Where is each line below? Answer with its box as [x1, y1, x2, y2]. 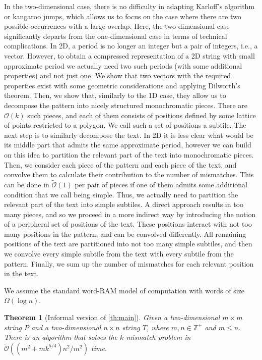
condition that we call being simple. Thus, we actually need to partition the [4, 189, 238, 199]
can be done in [4, 179, 49, 189]
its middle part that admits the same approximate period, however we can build [4, 139, 251, 150]
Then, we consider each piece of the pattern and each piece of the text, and [4, 159, 237, 170]
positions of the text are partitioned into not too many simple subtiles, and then [4, 238, 252, 249]
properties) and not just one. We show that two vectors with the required [4, 70, 231, 81]
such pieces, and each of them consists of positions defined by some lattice [27, 110, 256, 120]
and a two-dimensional [31, 322, 101, 332]
